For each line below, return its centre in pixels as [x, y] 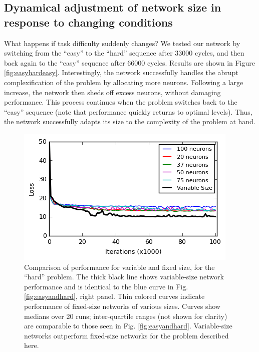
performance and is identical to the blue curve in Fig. [106, 286]
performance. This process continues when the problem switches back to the [121, 102]
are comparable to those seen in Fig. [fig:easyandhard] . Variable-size [128, 326]
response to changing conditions [88, 22]
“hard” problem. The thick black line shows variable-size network [124, 277]
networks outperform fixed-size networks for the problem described [126, 335]
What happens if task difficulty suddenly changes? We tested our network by [122, 43]
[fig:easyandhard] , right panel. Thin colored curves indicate [114, 296]
